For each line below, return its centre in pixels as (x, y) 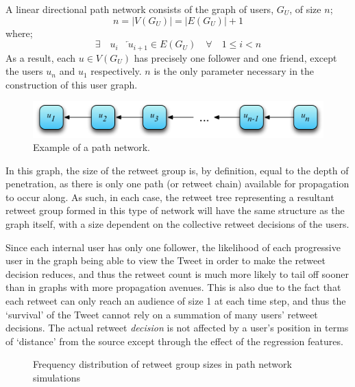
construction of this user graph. (72, 84)
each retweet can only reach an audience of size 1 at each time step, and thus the (176, 301)
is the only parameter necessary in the (234, 71)
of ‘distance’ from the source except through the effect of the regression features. (174, 341)
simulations (57, 378)
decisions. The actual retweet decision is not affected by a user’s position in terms (177, 328)
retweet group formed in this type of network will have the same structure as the (175, 210)
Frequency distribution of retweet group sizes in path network (162, 364)
